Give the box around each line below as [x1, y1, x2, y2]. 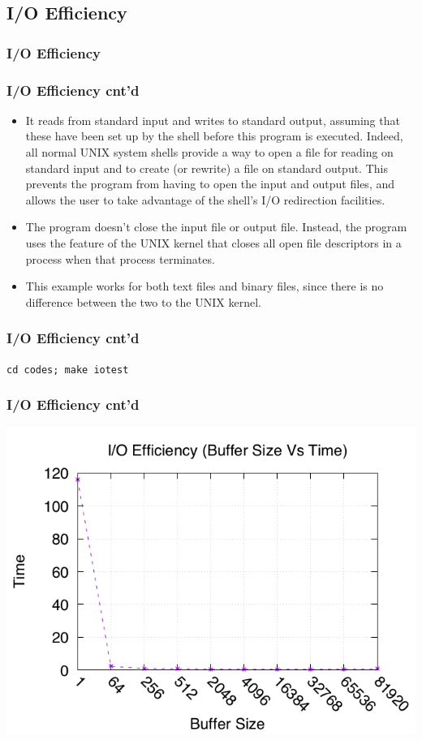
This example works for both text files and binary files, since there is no [25, 277, 384, 295]
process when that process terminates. [25, 250, 215, 267]
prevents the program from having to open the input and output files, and [25, 175, 394, 192]
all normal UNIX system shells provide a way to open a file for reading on [25, 144, 394, 161]
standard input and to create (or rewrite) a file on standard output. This [25, 159, 388, 176]
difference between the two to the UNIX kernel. [25, 293, 261, 310]
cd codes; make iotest [6, 364, 129, 376]
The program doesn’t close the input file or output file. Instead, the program [25, 218, 407, 235]
